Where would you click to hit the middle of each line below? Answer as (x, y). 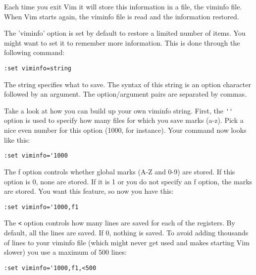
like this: (17, 139)
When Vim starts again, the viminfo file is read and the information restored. (122, 16)
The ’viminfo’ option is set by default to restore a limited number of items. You (125, 33)
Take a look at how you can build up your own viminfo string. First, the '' (119, 110)
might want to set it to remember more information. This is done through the (122, 42)
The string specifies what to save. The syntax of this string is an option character (128, 84)
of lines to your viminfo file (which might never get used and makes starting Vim (127, 242)
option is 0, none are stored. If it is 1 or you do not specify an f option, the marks (128, 181)
